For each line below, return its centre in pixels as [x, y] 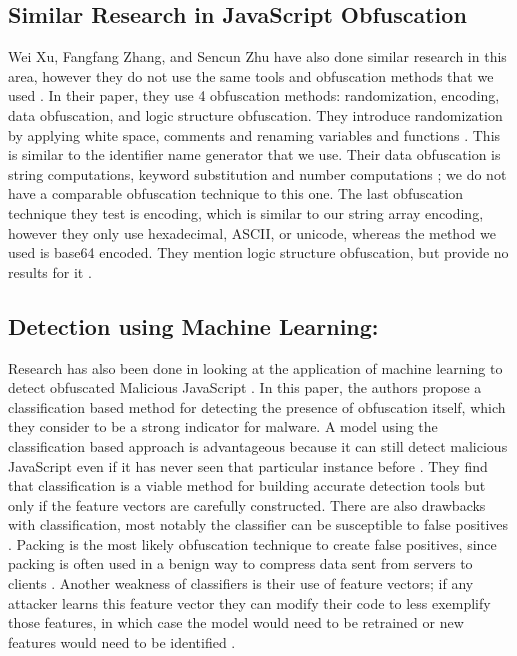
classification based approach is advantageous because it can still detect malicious [258, 445]
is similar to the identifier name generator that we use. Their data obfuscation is [254, 154]
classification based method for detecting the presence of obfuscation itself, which [257, 406]
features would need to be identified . [122, 641]
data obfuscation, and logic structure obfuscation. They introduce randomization [255, 114]
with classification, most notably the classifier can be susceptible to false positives [258, 524]
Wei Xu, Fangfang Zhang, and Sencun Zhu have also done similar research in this [257, 56]
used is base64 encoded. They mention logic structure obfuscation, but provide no [258, 252]
